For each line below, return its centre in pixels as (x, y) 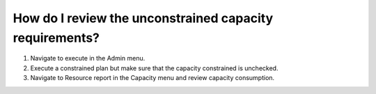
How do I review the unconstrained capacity (143, 18)
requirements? (56, 38)
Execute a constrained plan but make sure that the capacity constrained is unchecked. (154, 68)
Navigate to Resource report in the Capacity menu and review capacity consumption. (152, 78)
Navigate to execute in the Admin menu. (88, 58)
